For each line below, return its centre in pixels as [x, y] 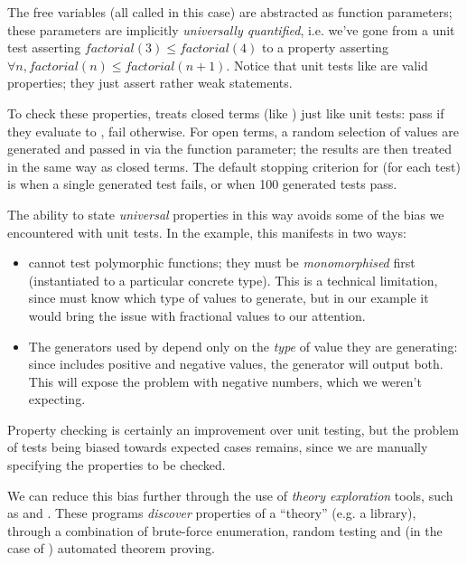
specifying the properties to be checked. [117, 465]
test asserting [44, 47]
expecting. [57, 399]
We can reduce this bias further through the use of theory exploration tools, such [230, 495]
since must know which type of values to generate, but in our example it [229, 298]
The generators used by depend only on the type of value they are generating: [243, 346]
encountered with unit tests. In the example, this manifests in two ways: [207, 232]
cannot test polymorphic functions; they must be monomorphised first [222, 263]
